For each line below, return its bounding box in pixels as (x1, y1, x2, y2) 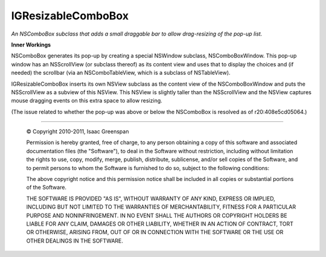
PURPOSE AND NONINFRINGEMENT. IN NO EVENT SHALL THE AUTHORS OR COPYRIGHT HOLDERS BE (26, 212, 287, 219)
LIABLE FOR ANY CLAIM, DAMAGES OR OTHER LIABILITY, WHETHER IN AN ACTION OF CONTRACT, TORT (26, 220, 294, 227)
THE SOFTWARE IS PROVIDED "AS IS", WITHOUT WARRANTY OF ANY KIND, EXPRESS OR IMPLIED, (26, 195, 276, 202)
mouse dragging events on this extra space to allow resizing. (11, 97, 162, 104)
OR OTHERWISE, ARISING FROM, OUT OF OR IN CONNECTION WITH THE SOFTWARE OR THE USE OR (26, 229, 284, 236)
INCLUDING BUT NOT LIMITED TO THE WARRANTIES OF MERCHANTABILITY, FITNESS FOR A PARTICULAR (26, 203, 296, 211)
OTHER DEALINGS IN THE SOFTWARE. (26, 237, 124, 244)
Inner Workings (11, 41, 51, 48)
